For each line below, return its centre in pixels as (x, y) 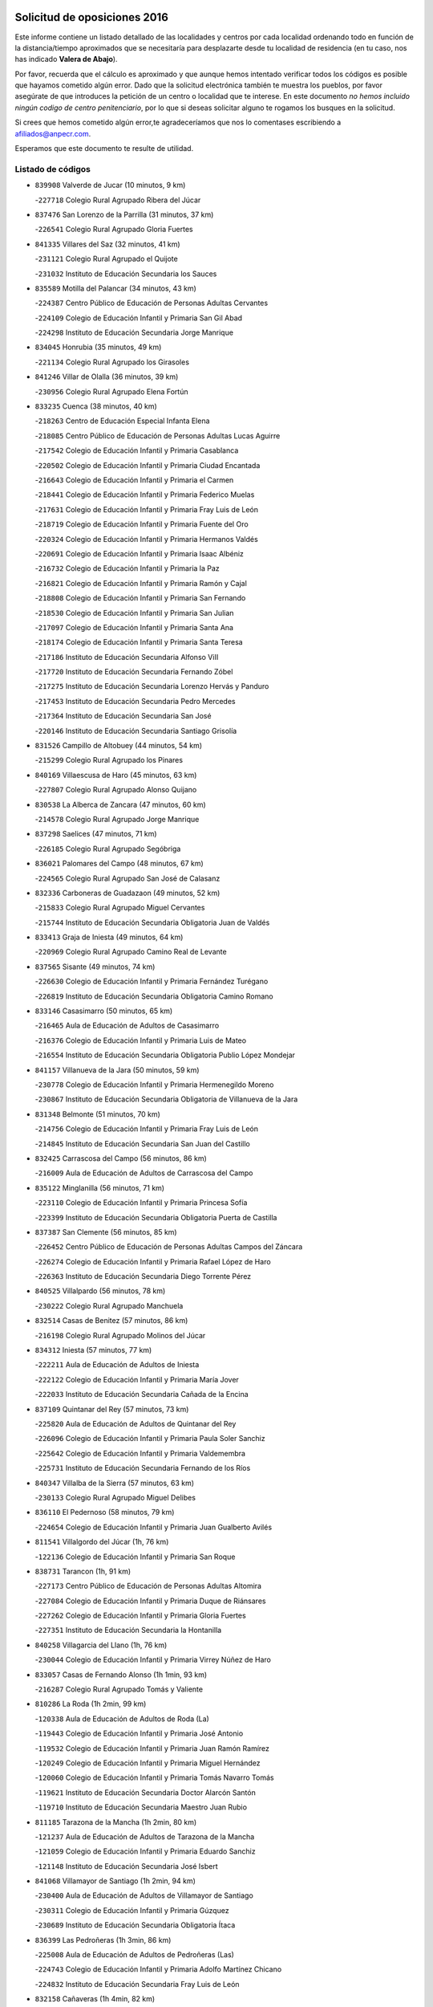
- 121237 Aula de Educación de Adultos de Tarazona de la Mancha (145, 1836)
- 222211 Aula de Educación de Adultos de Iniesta (117, 1365)
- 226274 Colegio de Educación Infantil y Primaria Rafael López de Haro (153, 1261)
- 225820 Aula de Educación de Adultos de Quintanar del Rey (136, 1423)
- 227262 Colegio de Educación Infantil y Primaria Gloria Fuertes (140, 1616)
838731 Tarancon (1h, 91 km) (83, 1571)
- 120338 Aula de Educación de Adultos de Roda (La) (122, 1719)
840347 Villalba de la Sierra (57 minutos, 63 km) (115, 1483)
